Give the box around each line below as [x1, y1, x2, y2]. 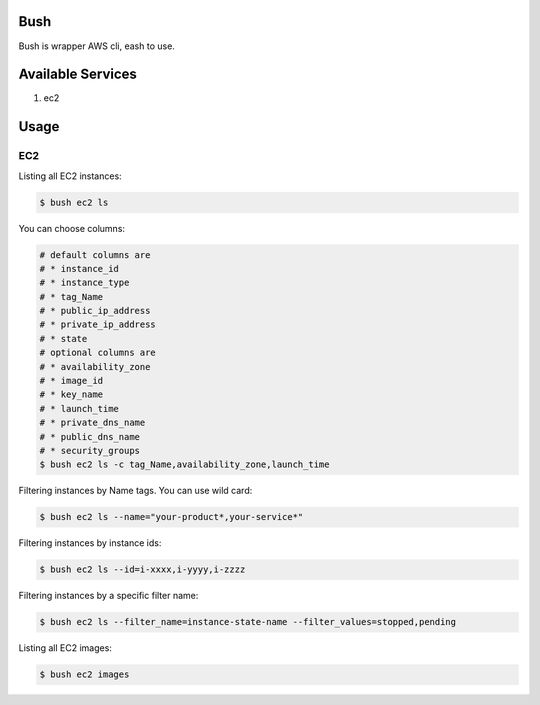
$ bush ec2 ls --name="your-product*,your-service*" [39, 511, 304, 523]
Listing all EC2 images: [18, 642, 112, 654]
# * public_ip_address [39, 305, 151, 317]
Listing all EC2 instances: [18, 170, 122, 182]
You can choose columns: [18, 222, 125, 234]
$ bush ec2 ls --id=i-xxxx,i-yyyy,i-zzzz [39, 564, 246, 575]
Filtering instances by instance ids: [18, 537, 162, 549]
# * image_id [39, 375, 104, 387]
